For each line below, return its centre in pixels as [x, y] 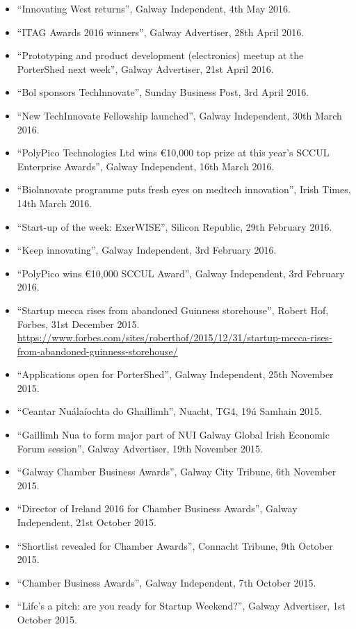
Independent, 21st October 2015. [87, 522]
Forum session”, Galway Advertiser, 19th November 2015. [140, 448]
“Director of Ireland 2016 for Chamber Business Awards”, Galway [157, 508]
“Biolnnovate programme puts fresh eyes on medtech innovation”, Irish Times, [184, 189]
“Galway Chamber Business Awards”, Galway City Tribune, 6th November [177, 472]
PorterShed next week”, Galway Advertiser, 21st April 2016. [145, 68]
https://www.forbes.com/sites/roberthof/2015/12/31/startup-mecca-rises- [175, 337]
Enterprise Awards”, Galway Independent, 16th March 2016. [146, 166]
